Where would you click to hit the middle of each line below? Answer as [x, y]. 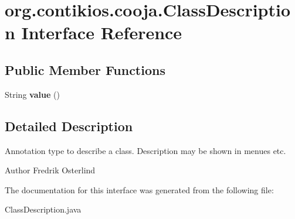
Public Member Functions [85, 69]
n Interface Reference [94, 32]
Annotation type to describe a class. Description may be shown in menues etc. [145, 150]
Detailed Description [69, 126]
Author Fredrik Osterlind [50, 170]
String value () [32, 94]
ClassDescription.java [43, 209]
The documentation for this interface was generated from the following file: [139, 189]
